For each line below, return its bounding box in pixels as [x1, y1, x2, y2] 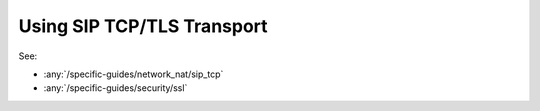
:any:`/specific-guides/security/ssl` [43, 82, 188, 94]
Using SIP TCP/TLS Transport [18, 15, 269, 37]
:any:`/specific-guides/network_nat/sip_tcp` [43, 68, 224, 80]
